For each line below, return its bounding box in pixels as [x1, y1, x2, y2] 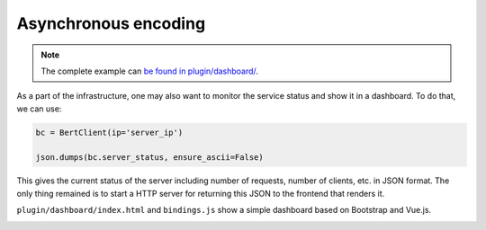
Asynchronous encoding [16, 13, 206, 33]
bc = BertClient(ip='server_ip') [35, 127, 184, 137]
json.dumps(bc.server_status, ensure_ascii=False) [35, 153, 265, 163]
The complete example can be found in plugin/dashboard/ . [40, 66, 258, 76]
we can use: [16, 103, 62, 114]
